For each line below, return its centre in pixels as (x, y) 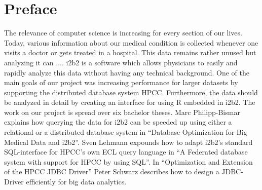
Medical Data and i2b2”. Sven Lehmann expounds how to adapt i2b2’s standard (128, 142)
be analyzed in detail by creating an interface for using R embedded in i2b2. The (130, 102)
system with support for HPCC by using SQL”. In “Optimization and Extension (128, 161)
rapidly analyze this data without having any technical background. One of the (127, 72)
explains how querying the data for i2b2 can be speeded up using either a (118, 122)
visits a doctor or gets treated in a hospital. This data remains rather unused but (130, 52)
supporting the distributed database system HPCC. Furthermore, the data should (131, 92)
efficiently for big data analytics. (76, 182)
